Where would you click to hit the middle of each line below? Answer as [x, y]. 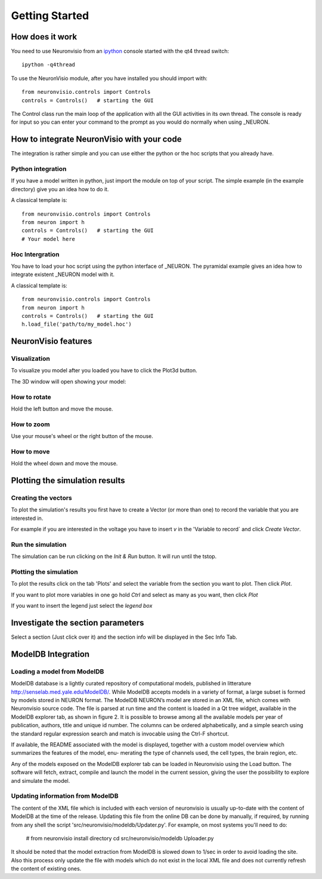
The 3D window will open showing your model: [69, 381]
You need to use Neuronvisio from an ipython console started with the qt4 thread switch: [120, 51]
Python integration [39, 169]
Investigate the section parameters [78, 623]
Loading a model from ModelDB [58, 671]
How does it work [44, 37]
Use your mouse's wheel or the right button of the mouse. [82, 436]
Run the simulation [39, 544]
